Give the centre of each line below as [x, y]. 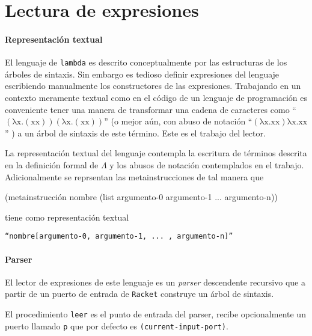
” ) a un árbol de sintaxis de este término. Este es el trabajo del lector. [135, 133]
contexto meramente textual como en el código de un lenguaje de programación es [156, 98]
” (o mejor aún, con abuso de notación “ [178, 121]
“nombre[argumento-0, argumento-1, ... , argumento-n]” [119, 237]
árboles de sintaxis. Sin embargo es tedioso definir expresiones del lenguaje [142, 74]
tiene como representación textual [67, 217]
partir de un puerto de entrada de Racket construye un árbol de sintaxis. [139, 294]
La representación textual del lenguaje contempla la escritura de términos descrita [156, 153]
